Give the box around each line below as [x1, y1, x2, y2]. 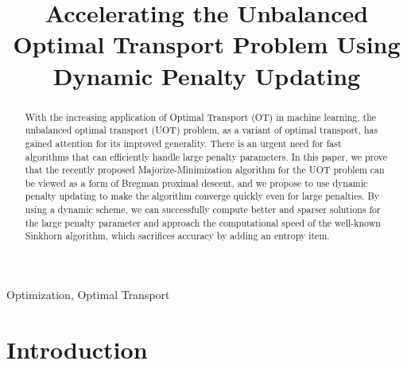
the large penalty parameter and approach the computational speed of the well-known [25, 216, 381, 229]
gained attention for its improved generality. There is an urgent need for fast [25, 136, 342, 149]
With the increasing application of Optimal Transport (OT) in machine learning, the [25, 110, 377, 123]
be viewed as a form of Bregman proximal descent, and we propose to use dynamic [25, 176, 368, 189]
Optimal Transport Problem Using [13, 28, 401, 60]
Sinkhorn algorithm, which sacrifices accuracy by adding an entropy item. [25, 229, 330, 243]
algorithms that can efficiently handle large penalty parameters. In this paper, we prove [25, 149, 388, 163]
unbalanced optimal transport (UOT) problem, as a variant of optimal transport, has [25, 123, 378, 137]
